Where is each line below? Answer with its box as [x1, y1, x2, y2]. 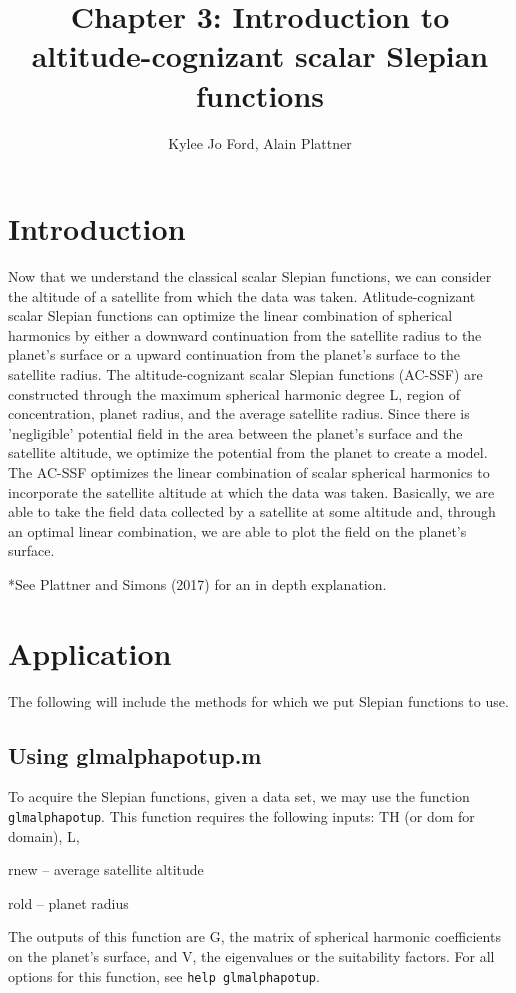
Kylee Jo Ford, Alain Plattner [168, 132, 352, 153]
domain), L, [8, 825, 80, 846]
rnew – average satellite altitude [8, 859, 204, 880]
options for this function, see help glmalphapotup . [8, 965, 320, 986]
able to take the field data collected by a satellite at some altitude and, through [8, 501, 496, 522]
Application [8, 632, 172, 673]
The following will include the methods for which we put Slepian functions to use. [8, 690, 509, 711]
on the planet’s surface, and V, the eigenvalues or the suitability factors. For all [8, 946, 495, 967]
